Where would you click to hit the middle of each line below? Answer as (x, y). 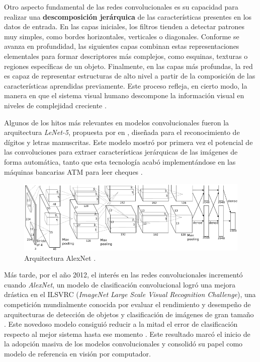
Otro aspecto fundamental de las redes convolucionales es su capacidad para (121, 7)
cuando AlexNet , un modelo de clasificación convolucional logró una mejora (120, 284)
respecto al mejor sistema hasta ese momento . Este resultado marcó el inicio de (127, 334)
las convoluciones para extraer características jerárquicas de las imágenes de (121, 152)
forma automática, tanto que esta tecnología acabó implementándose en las (120, 161)
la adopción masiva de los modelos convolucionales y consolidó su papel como (123, 344)
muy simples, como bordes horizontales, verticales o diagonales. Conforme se (122, 36)
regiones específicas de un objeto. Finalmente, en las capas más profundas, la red (128, 66)
